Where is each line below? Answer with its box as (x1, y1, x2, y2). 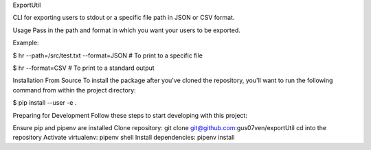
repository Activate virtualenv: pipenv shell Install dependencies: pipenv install (12, 134, 235, 142)
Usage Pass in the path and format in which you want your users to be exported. (12, 26, 240, 34)
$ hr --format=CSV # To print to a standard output (12, 64, 155, 72)
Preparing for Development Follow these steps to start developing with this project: (12, 111, 247, 119)
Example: (12, 38, 39, 47)
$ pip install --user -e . (12, 99, 77, 107)
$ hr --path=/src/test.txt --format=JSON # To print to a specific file (12, 51, 203, 60)
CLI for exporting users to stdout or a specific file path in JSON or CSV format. (12, 14, 235, 22)
